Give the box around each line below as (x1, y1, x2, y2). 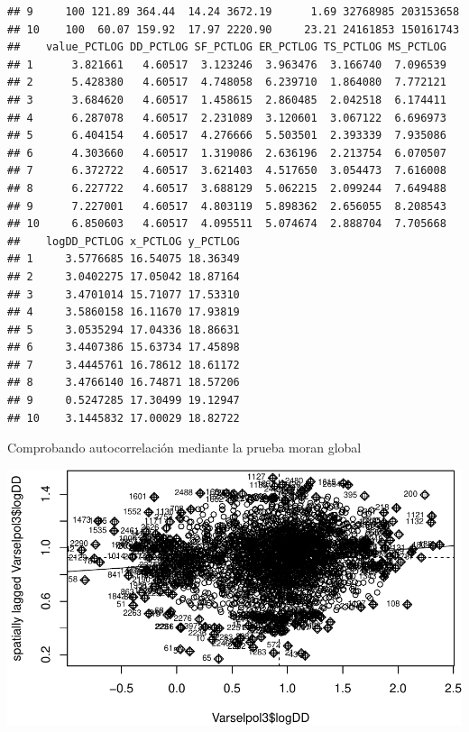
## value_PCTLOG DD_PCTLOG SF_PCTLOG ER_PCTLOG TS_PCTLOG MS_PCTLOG (7, 41, 446, 54)
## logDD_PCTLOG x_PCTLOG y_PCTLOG (7, 234, 240, 248)
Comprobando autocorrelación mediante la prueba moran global (7, 438, 362, 457)
